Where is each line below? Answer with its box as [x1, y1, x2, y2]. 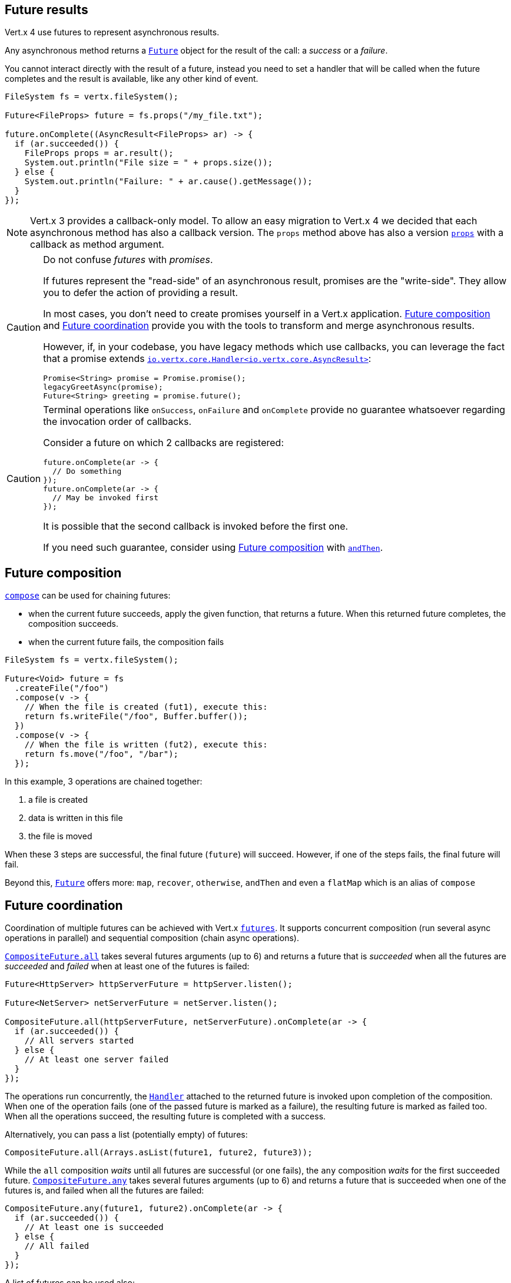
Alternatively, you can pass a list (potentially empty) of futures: [5, 1129, 248, 1140]
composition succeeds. [28, 619, 118, 629]
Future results [5, 2, 88, 17]
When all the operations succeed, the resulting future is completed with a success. [5, 1111, 326, 1122]
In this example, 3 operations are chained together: [5, 776, 203, 787]
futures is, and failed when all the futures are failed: [5, 1185, 204, 1196]
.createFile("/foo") [14, 683, 109, 693]
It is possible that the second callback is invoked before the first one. [43, 520, 349, 533]
